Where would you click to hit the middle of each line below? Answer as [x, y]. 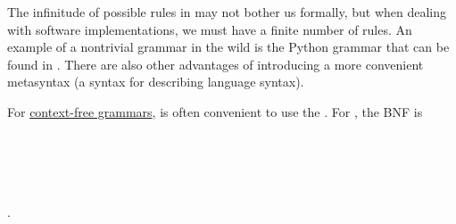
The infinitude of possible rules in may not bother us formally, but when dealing [227, 12]
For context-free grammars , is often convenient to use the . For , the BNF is [215, 111]
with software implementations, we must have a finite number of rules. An [210, 29]
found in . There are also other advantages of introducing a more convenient [216, 64]
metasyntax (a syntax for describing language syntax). [156, 82]
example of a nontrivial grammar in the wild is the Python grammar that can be [228, 47]
